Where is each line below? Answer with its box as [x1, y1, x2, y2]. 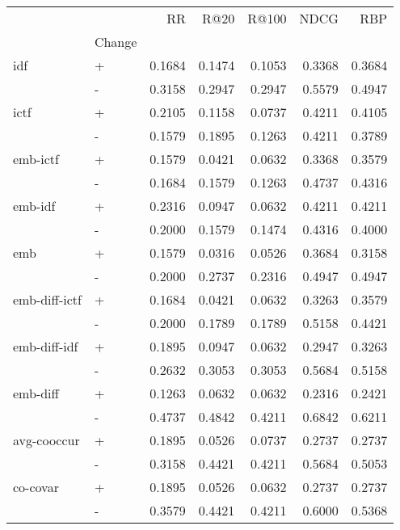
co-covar [13, 477, 59, 496]
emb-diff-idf [13, 337, 78, 355]
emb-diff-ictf [13, 290, 82, 309]
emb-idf [13, 196, 56, 215]
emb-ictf [13, 149, 59, 168]
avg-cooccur [13, 431, 80, 449]
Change [94, 32, 137, 51]
